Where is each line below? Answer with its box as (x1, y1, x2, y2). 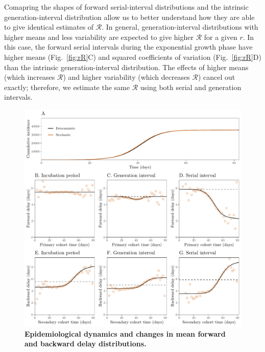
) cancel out (198, 72, 235, 82)
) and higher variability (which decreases (63, 72, 190, 82)
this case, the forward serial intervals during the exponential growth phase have (4, 41, 253, 52)
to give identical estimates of (4, 21, 94, 32)
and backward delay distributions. (25, 338, 147, 349)
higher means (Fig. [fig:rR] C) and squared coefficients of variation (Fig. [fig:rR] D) (4, 51, 261, 62)
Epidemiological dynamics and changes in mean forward (25, 328, 226, 339)
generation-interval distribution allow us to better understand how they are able (4, 11, 255, 22)
